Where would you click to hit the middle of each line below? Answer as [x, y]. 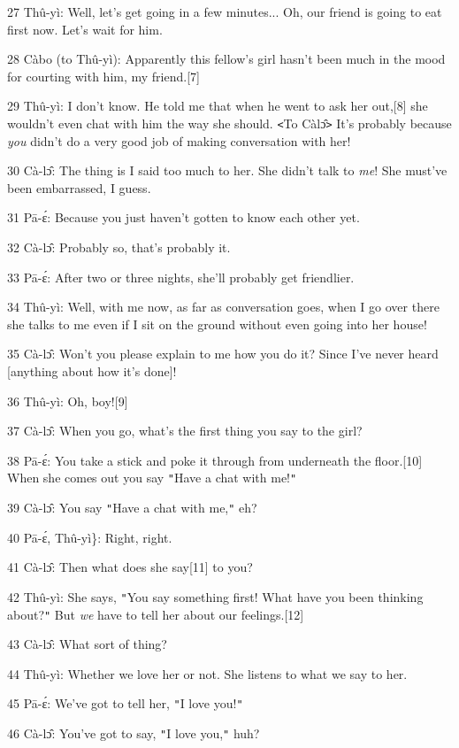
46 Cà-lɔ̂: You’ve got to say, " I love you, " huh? [134, 733]
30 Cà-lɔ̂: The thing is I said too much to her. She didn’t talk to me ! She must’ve [227, 170]
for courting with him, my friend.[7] [103, 76]
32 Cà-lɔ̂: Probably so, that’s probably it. [119, 247]
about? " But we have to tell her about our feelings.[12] [156, 614]
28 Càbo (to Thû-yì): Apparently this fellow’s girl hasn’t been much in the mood [226, 59]
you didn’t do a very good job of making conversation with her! [179, 140]
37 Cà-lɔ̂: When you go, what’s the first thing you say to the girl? [185, 431]
